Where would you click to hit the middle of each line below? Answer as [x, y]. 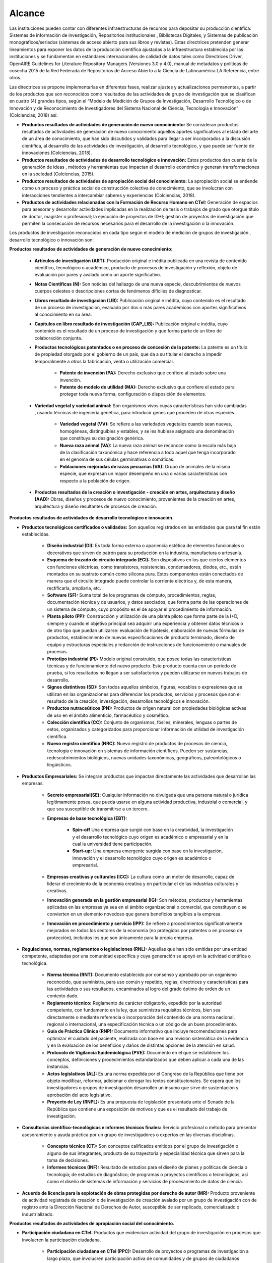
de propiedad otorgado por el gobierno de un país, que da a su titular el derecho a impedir [128, 354]
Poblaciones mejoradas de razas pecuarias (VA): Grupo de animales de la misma [145, 466]
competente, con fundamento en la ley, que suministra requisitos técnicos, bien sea [134, 1010]
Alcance [27, 13]
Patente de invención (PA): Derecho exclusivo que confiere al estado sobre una [143, 373]
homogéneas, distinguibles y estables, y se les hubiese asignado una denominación [147, 431]
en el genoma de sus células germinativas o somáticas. [117, 459]
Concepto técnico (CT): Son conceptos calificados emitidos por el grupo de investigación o [143, 1146]
